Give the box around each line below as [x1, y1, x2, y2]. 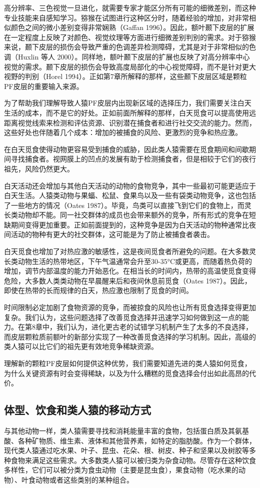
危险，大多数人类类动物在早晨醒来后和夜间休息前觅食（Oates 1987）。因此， [4, 275, 251, 285]
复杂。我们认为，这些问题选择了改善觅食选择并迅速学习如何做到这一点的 [4, 311, 242, 322]
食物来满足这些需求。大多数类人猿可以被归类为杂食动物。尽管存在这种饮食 [10, 454, 256, 465]
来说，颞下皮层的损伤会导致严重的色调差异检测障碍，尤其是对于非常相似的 [4, 41, 249, 52]
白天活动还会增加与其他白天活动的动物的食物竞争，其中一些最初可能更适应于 [4, 180, 256, 190]
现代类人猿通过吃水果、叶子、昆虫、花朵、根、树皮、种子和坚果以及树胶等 [4, 445, 249, 455]
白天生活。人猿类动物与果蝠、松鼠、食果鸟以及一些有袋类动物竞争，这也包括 [4, 190, 256, 200]
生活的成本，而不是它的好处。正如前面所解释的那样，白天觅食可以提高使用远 [4, 107, 256, 117]
